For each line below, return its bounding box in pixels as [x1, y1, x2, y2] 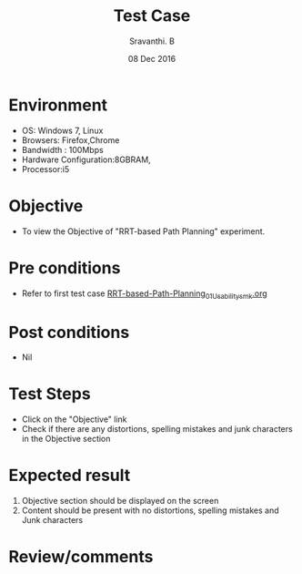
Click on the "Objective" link [21, 414, 128, 425]
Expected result [8, 466, 131, 486]
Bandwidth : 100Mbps [21, 144, 104, 155]
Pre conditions [8, 257, 121, 278]
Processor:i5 [21, 163, 70, 174]
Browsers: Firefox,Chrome [21, 134, 120, 146]
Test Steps [8, 384, 92, 405]
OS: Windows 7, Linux [21, 125, 104, 136]
